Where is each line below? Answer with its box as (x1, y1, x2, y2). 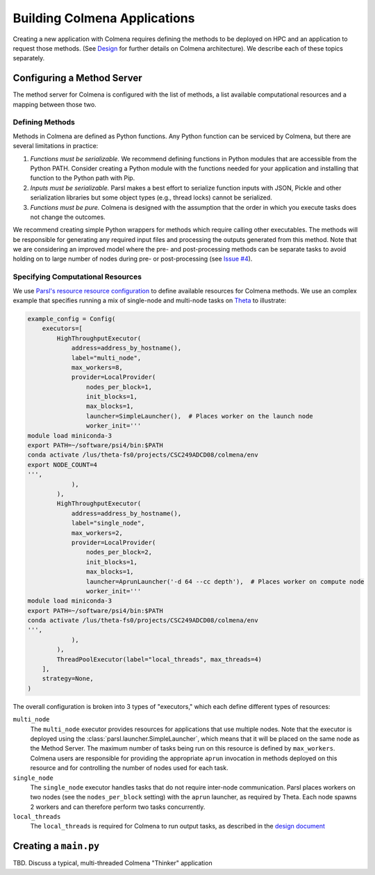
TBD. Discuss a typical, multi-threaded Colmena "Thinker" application (12, 859, 212, 867)
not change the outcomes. (30, 213, 106, 221)
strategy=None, (42, 675, 94, 682)
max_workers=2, (71, 529, 123, 537)
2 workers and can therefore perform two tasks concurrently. (30, 803, 206, 811)
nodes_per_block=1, (85, 383, 153, 391)
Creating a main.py (12, 840, 100, 852)
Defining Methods (12, 117, 76, 127)
